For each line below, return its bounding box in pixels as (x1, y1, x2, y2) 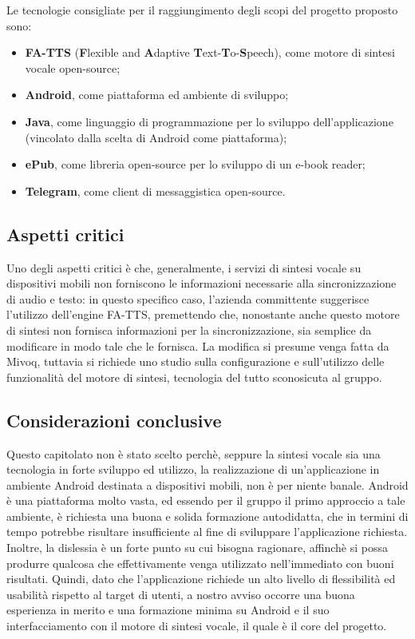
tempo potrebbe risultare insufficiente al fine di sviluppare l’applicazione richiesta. (6, 523, 408, 540)
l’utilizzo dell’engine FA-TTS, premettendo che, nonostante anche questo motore (6, 306, 400, 323)
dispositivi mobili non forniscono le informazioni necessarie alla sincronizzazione (6, 275, 397, 292)
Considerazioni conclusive (6, 407, 222, 432)
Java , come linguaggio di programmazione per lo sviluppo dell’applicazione (25, 113, 393, 129)
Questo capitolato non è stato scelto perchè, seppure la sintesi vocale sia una (6, 445, 381, 462)
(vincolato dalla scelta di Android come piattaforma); (25, 129, 287, 145)
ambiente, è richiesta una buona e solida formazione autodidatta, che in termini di (6, 507, 409, 524)
